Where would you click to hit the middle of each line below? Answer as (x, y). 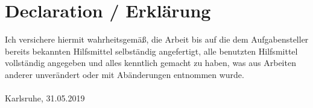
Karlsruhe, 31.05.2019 (45, 98)
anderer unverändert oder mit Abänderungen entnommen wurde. (125, 74)
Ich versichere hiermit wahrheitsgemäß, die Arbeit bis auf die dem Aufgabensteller (157, 39)
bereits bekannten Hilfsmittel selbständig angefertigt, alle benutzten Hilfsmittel (151, 51)
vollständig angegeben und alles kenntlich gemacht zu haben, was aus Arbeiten (150, 63)
